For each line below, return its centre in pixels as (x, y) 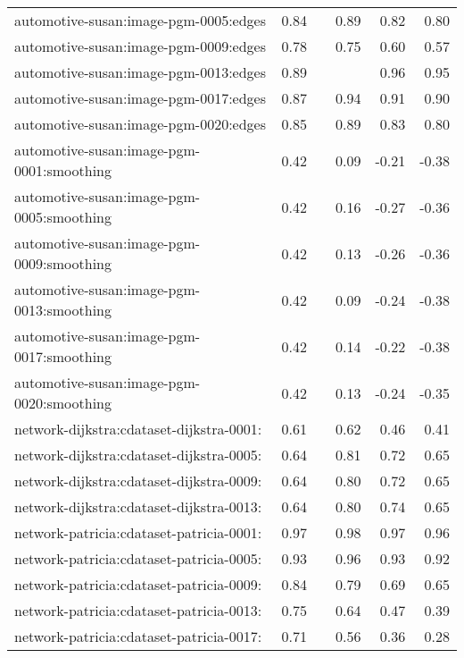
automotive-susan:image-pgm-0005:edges (141, 20)
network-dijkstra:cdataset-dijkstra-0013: (138, 506)
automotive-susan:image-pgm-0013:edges (141, 72)
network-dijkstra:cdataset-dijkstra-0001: (138, 429)
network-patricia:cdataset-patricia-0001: (138, 532)
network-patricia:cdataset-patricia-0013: (138, 610)
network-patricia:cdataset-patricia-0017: (138, 636)
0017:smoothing (63, 356)
